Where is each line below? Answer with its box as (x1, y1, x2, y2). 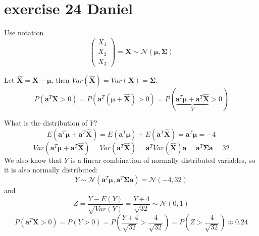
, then (51, 75, 70, 85)
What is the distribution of (4, 117, 88, 128)
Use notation (4, 27, 44, 38)
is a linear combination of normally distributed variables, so (70, 154, 255, 165)
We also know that (4, 154, 62, 165)
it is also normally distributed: (4, 164, 98, 175)
